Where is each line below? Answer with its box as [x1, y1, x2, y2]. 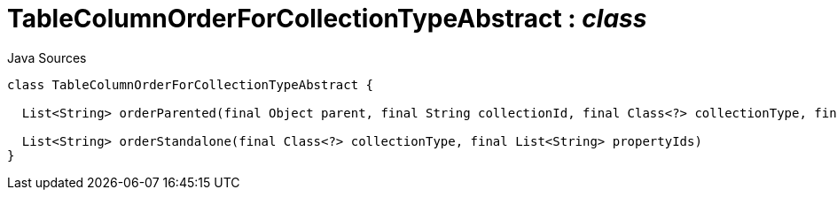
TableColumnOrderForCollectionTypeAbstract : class [7, 4, 647, 34]
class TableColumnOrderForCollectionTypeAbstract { [7, 77, 374, 92]
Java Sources [7, 49, 87, 65]
